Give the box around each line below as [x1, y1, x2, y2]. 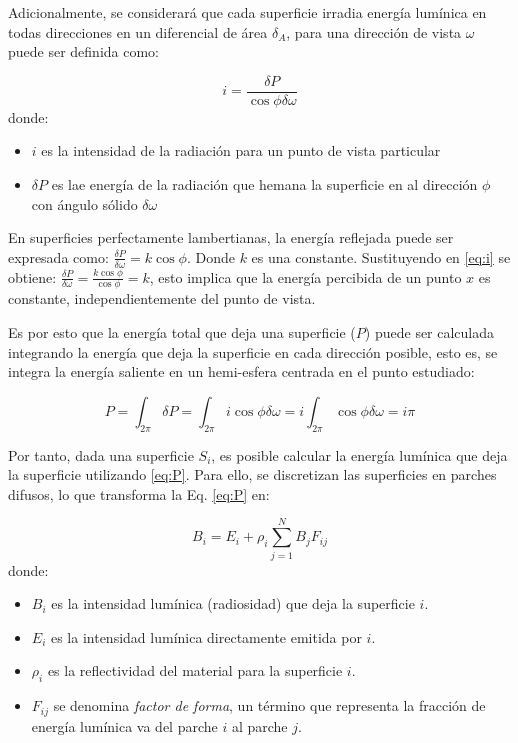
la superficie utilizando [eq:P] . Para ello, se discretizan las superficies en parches [8, 464, 497, 485]
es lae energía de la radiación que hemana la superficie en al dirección [51, 174, 478, 195]
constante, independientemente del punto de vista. [8, 288, 316, 309]
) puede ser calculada [364, 322, 495, 343]
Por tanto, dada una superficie [8, 444, 194, 465]
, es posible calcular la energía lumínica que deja [211, 444, 508, 465]
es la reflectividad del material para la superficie [47, 660, 343, 681]
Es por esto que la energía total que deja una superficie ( [8, 322, 356, 343]
